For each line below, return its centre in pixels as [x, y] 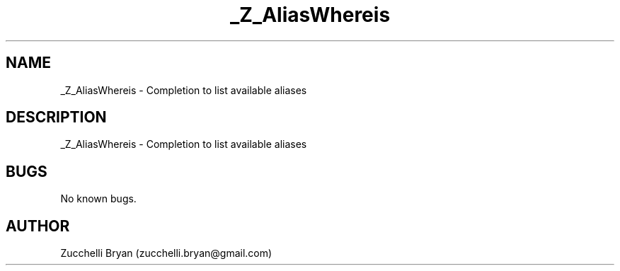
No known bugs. [98, 199]
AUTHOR [38, 226]
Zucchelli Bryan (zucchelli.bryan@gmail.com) [166, 253]
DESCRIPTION [56, 117]
